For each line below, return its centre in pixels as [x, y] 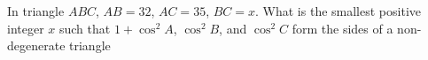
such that [85, 28]
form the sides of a [342, 28]
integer [26, 28]
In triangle [36, 11]
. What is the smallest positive [338, 11]
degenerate [36, 45]
